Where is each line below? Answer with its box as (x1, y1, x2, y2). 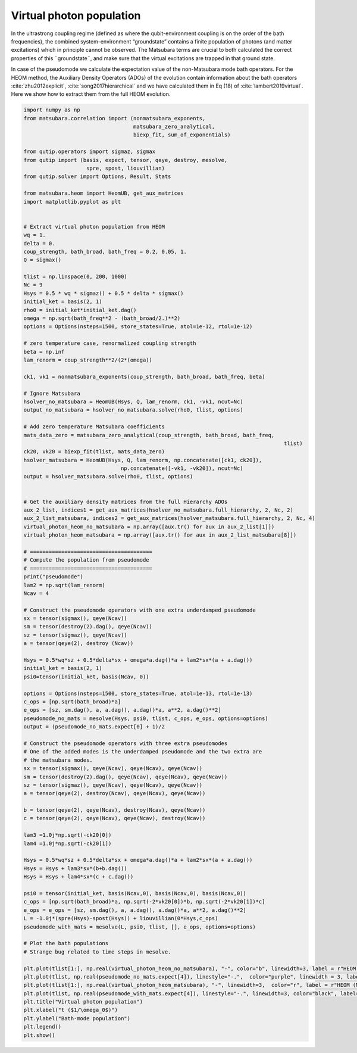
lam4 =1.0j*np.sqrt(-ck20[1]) (23, 840, 112, 847)
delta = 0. (23, 240, 55, 247)
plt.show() (23, 1032, 55, 1039)
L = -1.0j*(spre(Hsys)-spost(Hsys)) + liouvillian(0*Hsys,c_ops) (23, 915, 218, 922)
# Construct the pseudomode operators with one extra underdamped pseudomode (23, 606, 256, 613)
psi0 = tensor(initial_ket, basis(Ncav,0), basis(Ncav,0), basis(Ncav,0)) (23, 890, 247, 896)
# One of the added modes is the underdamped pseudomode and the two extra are (23, 748, 262, 755)
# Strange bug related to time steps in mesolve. (23, 948, 171, 955)
